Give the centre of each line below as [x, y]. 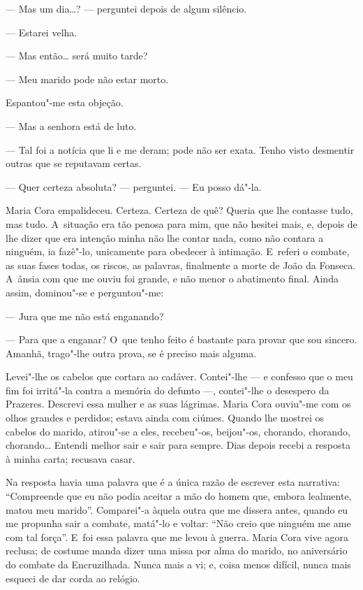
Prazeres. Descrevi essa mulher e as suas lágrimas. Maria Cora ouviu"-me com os [178, 404]
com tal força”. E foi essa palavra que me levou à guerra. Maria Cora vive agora [177, 537]
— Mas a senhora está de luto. [71, 125]
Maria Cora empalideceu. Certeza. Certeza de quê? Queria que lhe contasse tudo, [179, 210]
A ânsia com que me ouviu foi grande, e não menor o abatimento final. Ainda [172, 279]
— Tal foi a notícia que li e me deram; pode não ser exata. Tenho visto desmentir [180, 149]
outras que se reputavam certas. [74, 163]
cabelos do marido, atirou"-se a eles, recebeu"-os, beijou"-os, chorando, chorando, [178, 431]
